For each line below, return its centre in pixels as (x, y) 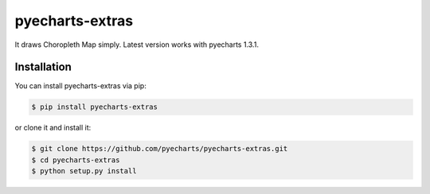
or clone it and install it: (53, 128)
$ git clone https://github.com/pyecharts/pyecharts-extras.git (160, 149)
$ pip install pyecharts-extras (95, 107)
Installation (43, 67)
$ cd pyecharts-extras (76, 160)
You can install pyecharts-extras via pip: (80, 86)
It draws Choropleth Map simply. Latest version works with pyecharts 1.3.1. (137, 45)
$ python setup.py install (84, 171)
